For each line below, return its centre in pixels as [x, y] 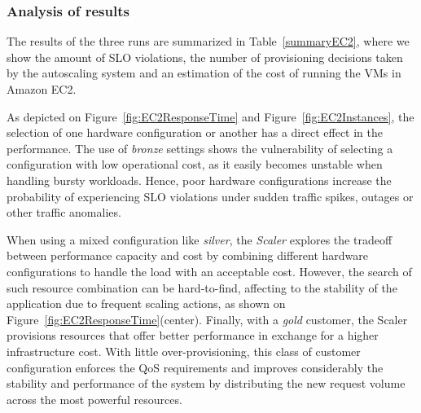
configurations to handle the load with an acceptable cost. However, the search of [209, 271]
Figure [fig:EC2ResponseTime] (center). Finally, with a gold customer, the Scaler [207, 319]
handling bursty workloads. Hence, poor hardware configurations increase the [199, 180]
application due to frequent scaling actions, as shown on [146, 303]
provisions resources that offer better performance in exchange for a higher [193, 335]
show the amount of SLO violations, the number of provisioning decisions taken [205, 57]
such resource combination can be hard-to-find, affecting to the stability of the [202, 287]
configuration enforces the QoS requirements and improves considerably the [195, 367]
